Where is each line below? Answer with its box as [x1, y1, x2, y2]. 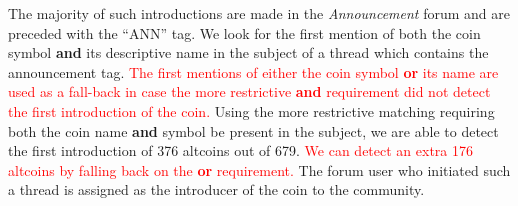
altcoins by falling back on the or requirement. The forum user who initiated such [8, 159, 511, 180]
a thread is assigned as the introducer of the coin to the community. [8, 179, 425, 200]
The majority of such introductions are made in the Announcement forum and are [8, 3, 510, 23]
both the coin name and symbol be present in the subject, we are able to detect [8, 120, 499, 141]
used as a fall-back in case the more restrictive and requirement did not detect [8, 81, 491, 102]
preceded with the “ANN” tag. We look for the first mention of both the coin [8, 22, 481, 43]
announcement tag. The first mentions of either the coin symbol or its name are [8, 61, 499, 82]
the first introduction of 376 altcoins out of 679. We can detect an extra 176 [8, 140, 473, 161]
